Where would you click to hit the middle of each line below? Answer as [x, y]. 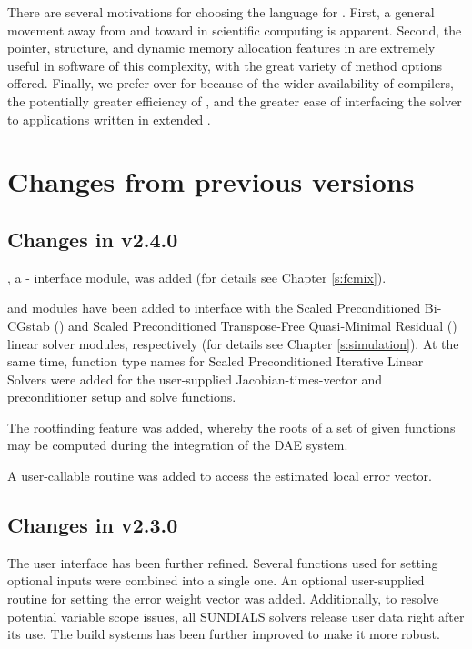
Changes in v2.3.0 [93, 525]
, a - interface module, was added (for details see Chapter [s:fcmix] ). [197, 277]
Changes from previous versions [211, 181]
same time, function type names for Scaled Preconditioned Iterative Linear [216, 361]
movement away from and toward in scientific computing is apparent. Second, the [235, 30]
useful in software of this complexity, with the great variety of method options [225, 65]
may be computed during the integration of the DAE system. [178, 445]
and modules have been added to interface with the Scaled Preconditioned [214, 308]
